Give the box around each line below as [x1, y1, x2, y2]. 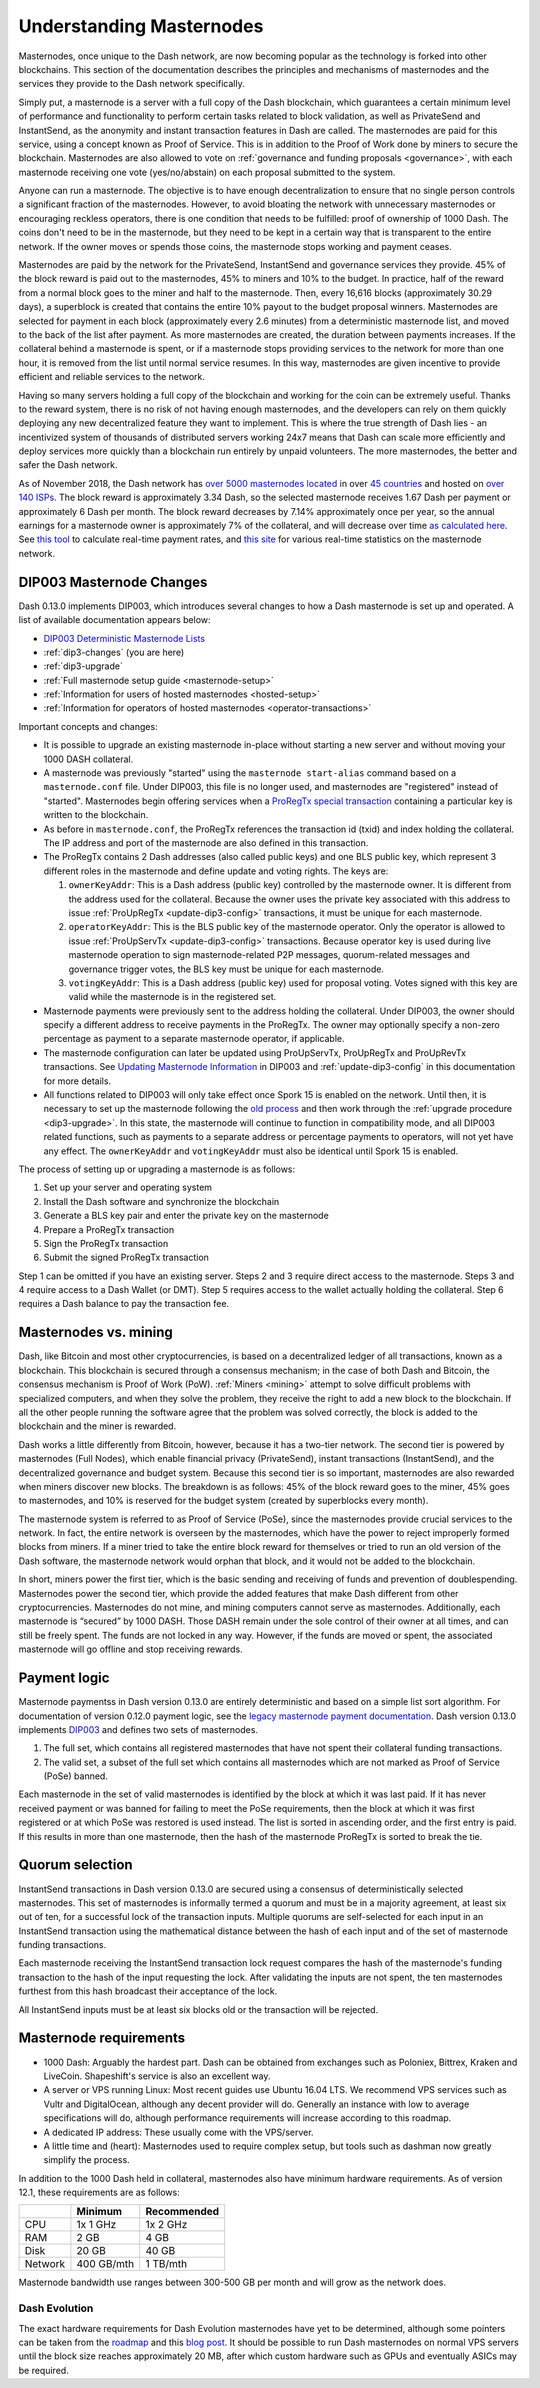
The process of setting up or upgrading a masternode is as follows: [18, 1163, 296, 1175]
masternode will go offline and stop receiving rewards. [18, 1643, 244, 1655]
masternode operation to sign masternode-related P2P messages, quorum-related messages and [68, 949, 470, 961]
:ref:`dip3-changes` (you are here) [43, 646, 185, 658]
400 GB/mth [76, 2257, 135, 2271]
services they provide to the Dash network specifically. [18, 78, 245, 90]
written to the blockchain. [43, 809, 149, 821]
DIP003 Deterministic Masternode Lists [43, 632, 205, 644]
